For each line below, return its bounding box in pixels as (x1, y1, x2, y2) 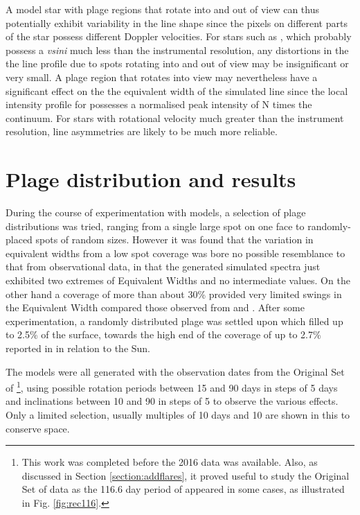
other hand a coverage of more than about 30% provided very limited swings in (6, 286, 342, 301)
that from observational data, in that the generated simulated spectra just (6, 259, 321, 274)
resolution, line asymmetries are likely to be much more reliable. (6, 124, 278, 139)
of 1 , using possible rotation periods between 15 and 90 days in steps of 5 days (6, 378, 338, 394)
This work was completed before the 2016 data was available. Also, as (21, 455, 318, 469)
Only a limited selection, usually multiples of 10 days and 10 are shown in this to (6, 408, 350, 422)
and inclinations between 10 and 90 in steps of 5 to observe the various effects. (6, 394, 339, 408)
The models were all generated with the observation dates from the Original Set (6, 364, 345, 378)
